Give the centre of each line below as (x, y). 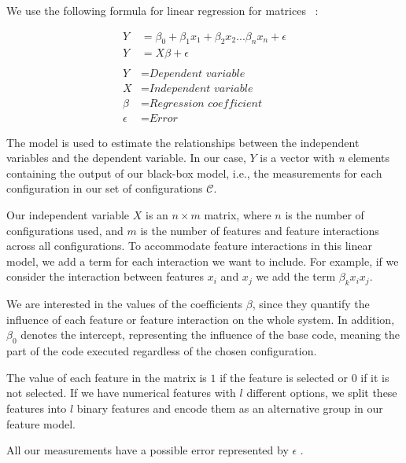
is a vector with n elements (325, 158)
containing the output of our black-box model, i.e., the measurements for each (194, 173)
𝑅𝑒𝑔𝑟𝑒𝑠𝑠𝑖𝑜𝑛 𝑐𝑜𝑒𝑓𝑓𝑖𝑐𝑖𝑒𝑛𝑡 (206, 103)
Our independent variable (68, 214)
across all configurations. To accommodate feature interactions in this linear (189, 246)
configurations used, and (65, 230)
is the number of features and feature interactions (260, 230)
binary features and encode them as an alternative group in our (230, 408)
